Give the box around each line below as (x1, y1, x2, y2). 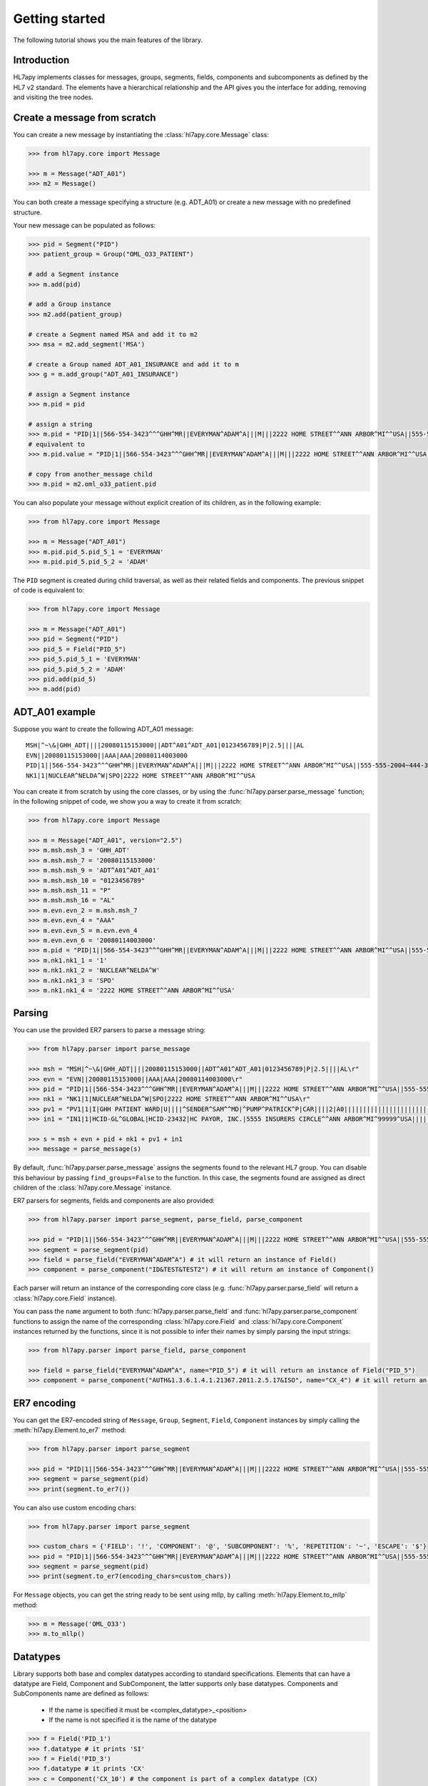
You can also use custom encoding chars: (13, 1503, 137, 1512)
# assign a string (28, 420, 93, 429)
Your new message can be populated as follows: (13, 221, 156, 230)
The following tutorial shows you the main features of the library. (13, 36, 203, 44)
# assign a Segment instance (28, 390, 131, 398)
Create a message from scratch (13, 111, 156, 124)
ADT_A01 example (13, 706, 96, 718)
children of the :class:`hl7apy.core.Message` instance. (13, 1183, 172, 1192)
